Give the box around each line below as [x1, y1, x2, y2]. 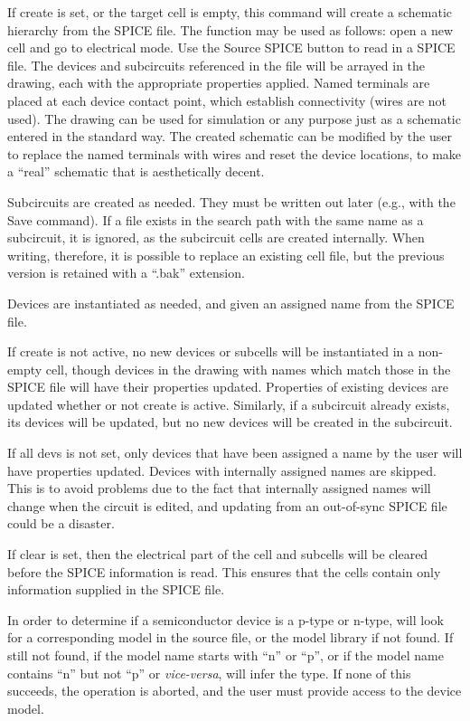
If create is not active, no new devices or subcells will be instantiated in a [7, 342, 414, 361]
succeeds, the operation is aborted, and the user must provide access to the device [7, 681, 462, 700]
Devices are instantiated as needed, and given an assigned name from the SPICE [7, 293, 455, 312]
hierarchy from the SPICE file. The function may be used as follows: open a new [7, 20, 454, 39]
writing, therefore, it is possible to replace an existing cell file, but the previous [7, 245, 445, 264]
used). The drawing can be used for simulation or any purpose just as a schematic [7, 109, 461, 128]
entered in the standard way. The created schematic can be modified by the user [7, 127, 452, 146]
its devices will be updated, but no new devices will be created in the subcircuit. [7, 413, 453, 432]
